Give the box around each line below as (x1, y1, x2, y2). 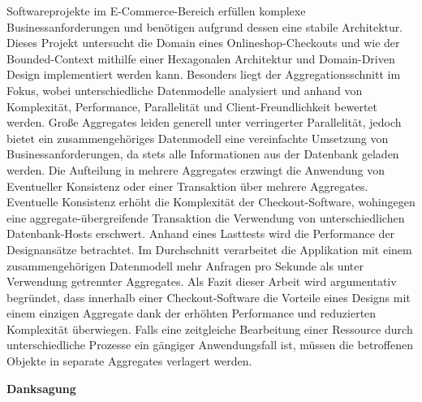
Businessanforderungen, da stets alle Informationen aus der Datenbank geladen (6, 145, 399, 162)
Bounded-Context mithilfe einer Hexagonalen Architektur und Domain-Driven (6, 50, 395, 67)
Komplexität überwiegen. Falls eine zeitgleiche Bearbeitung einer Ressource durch (6, 320, 413, 337)
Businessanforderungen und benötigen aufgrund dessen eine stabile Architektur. (6, 18, 403, 35)
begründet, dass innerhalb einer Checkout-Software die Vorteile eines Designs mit (6, 288, 411, 305)
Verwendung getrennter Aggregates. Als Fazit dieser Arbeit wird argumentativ (6, 273, 397, 290)
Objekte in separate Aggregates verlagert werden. (6, 352, 252, 370)
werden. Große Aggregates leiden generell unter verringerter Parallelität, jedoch (6, 114, 402, 131)
